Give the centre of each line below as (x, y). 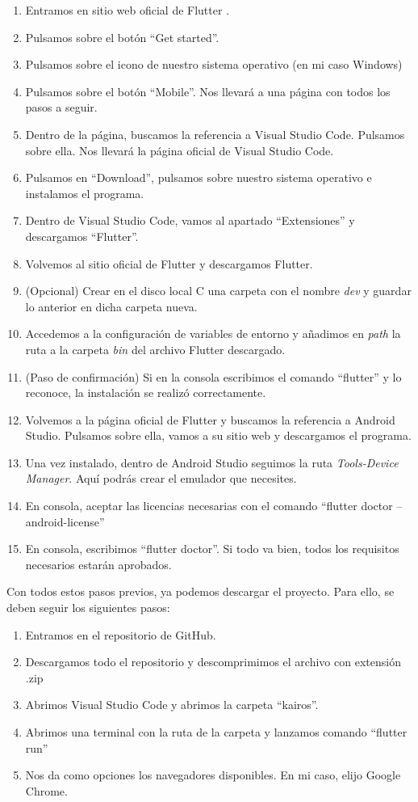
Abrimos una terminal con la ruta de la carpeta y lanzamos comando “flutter (216, 732)
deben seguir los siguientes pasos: (88, 608)
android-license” (65, 521)
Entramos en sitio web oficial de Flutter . (127, 10)
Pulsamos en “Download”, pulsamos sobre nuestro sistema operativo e (199, 177)
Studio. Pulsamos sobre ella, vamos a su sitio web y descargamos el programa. (218, 435)
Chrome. (46, 790)
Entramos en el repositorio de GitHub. (121, 634)
